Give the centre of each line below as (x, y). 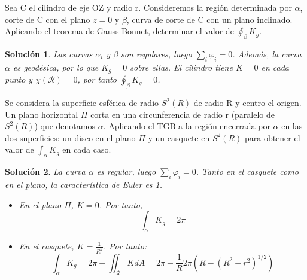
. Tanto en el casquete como (247, 171)
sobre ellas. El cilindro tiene (181, 67)
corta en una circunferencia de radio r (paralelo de (183, 114)
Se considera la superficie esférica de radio (82, 103)
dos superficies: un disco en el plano (70, 137)
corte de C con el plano (48, 19)
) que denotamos (65, 126)
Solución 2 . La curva (45, 171)
